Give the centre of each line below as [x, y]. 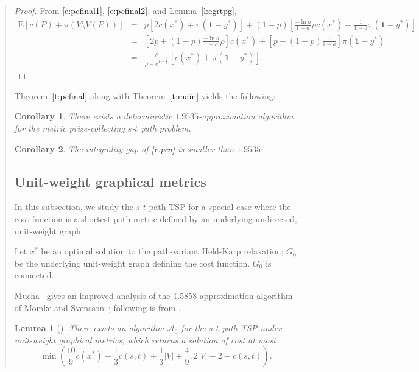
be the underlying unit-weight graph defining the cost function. [132, 263]
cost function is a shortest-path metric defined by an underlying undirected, [156, 218]
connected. [34, 275]
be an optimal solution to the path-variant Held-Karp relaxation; [162, 251]
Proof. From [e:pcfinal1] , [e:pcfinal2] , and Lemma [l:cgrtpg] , [125, 10]
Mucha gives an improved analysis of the [92, 295]
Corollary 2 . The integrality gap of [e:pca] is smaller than [124, 148]
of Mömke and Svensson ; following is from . [97, 307]
